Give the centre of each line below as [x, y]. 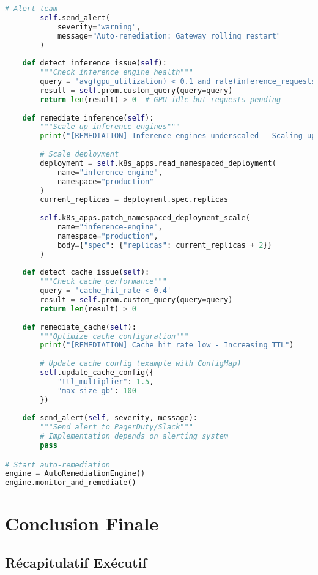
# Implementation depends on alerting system [134, 436]
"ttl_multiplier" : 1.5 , [105, 381]
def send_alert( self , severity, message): [110, 418]
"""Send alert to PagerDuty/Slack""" [116, 427]
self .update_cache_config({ [97, 373]
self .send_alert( [75, 17]
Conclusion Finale [82, 523]
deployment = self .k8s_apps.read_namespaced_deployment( [158, 163]
